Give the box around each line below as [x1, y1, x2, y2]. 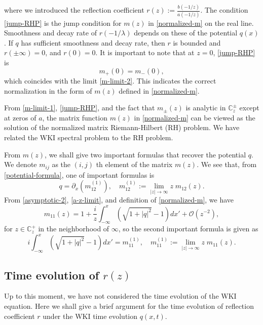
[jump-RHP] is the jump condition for [4, 17, 122, 28]
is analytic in [185, 102, 226, 113]
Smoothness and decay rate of [4, 27, 97, 38]
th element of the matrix [96, 159, 173, 170]
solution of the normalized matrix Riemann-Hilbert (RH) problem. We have [4, 122, 240, 133]
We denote [4, 159, 37, 170]
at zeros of [4, 112, 36, 123]
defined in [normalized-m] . [119, 85, 200, 96]
